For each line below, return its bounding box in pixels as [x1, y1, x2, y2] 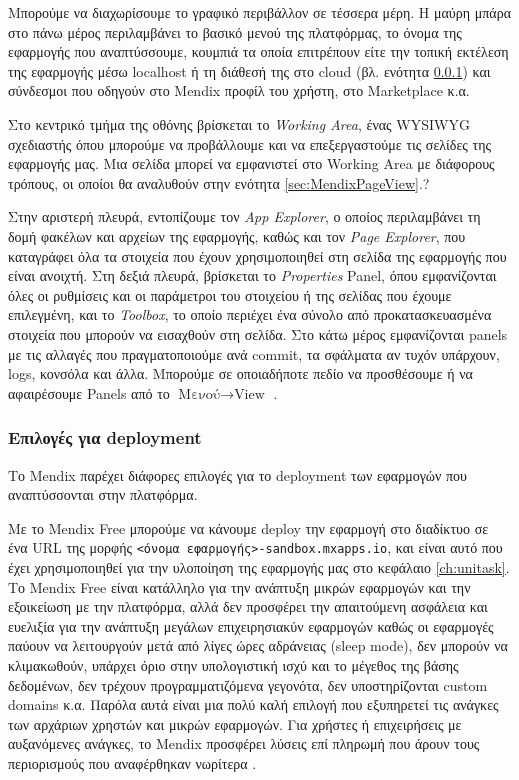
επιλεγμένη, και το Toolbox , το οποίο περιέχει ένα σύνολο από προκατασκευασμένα [8, 304, 492, 325]
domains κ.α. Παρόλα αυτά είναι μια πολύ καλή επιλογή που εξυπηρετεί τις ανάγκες [8, 694, 499, 715]
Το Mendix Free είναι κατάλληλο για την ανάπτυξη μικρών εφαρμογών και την [8, 576, 471, 597]
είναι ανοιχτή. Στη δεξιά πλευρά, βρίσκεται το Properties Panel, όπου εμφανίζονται [8, 265, 497, 286]
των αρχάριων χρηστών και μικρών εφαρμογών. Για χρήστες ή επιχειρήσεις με [8, 713, 462, 734]
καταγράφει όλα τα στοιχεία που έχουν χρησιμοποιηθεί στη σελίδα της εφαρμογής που [8, 245, 507, 266]
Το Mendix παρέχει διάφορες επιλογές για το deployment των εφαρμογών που [8, 464, 468, 485]
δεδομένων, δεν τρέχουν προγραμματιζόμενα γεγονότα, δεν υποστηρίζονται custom [8, 674, 488, 695]
